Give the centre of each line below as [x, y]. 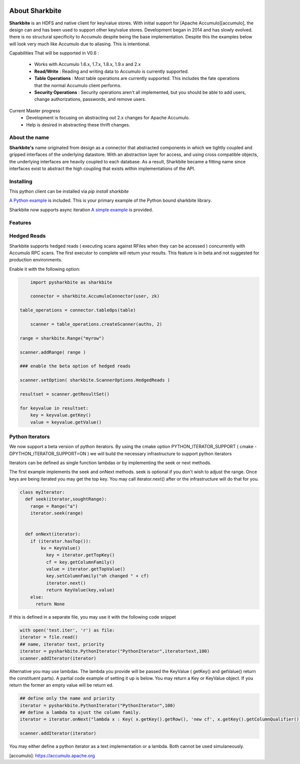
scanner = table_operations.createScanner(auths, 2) [96, 324]
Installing [21, 181]
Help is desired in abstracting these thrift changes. [78, 124]
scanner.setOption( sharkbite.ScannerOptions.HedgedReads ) [95, 380]
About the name [29, 137]
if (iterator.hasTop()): [61, 541]
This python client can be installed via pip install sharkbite [69, 191]
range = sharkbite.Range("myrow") [62, 338]
